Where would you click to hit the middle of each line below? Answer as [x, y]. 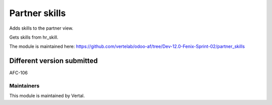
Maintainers [24, 86]
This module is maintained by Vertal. [47, 96]
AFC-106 [18, 73]
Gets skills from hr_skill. [34, 37]
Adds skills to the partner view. [41, 28]
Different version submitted [54, 61]
